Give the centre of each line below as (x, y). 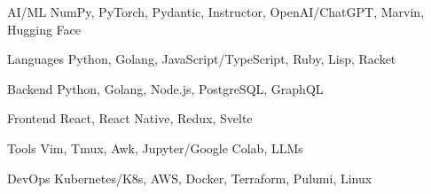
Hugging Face (44, 29)
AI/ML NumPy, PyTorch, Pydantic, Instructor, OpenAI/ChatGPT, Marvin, (216, 12)
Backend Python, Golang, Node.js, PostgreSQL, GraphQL (165, 88)
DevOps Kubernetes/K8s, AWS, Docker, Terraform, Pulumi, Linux (190, 178)
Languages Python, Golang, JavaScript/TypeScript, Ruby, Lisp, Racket (202, 59)
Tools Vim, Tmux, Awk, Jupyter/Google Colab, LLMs (155, 147)
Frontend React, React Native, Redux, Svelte (130, 118)
